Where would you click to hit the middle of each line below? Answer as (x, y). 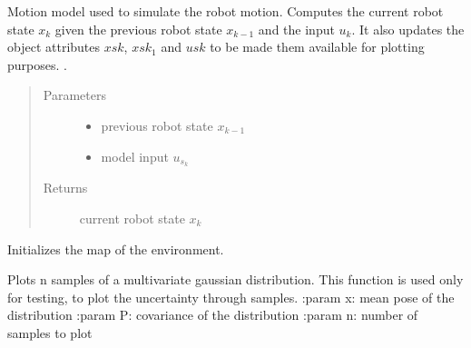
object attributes (54, 47)
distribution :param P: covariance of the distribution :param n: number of (213, 315)
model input (135, 156)
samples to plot (50, 332)
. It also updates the (408, 29)
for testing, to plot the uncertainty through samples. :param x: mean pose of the (231, 297)
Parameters (74, 95)
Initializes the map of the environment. (116, 249)
